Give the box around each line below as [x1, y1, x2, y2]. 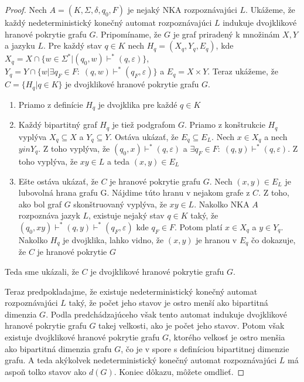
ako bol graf [18, 197, 62, 210]
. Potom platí [174, 220, 223, 233]
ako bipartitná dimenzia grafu [5, 342, 112, 354]
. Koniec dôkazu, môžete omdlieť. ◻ [114, 365, 245, 377]
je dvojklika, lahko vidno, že [63, 233, 164, 245]
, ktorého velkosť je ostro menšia [168, 330, 285, 343]
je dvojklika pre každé [98, 98, 177, 110]
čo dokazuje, [251, 233, 296, 245]
